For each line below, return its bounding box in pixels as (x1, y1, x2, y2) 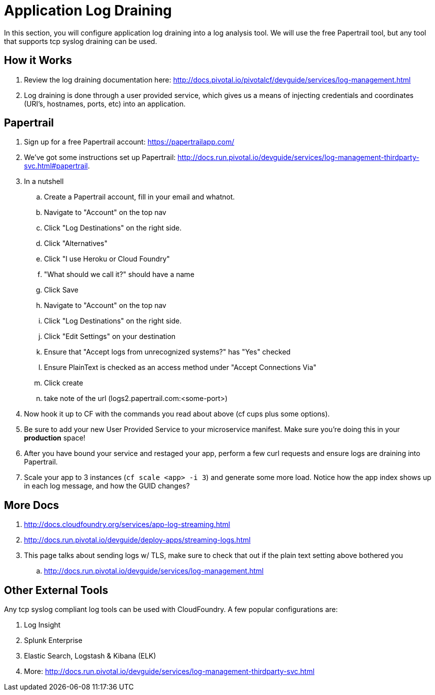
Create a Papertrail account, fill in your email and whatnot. (44, 192, 235, 201)
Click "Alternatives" (44, 239, 108, 248)
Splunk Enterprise (24, 636, 82, 645)
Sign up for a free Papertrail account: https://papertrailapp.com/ (24, 137, 234, 146)
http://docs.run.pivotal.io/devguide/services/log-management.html (44, 566, 264, 575)
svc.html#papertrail (24, 161, 88, 170)
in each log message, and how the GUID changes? (24, 481, 190, 490)
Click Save (44, 285, 79, 294)
